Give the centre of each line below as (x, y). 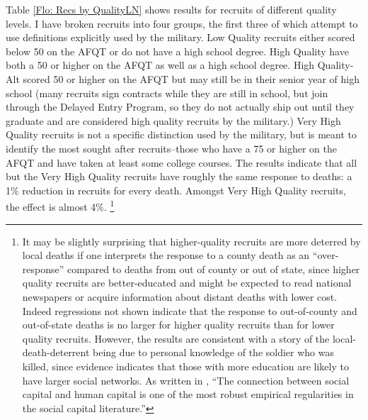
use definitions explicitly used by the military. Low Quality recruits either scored (180, 37)
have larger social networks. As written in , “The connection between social (186, 380)
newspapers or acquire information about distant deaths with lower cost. (180, 296)
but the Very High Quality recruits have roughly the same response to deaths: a (179, 176)
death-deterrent (56, 352)
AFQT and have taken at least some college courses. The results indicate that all (182, 162)
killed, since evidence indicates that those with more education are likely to (185, 366)
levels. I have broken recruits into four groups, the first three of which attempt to (182, 23)
